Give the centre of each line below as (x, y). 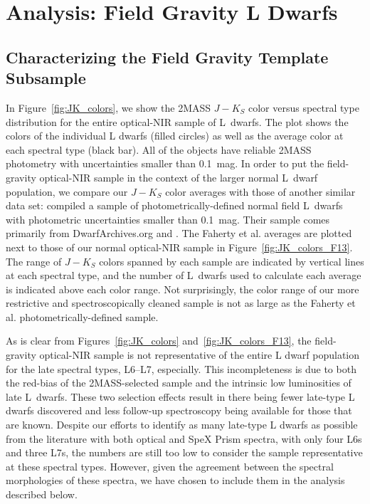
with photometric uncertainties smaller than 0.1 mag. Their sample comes (168, 219)
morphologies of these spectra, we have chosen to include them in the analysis (175, 480)
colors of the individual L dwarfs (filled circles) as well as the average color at (175, 136)
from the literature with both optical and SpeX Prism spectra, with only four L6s (184, 438)
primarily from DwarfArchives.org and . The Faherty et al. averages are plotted (179, 233)
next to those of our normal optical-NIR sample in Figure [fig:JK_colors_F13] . (179, 247)
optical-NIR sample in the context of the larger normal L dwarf (179, 177)
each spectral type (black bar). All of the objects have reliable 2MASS (159, 149)
